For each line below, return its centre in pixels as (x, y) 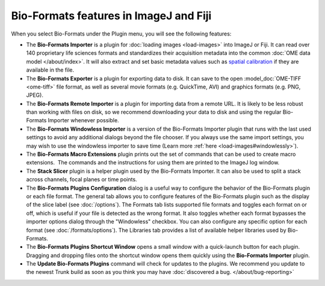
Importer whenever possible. (84, 120)
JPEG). (35, 95)
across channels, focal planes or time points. (82, 179)
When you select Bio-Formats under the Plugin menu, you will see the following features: (121, 34)
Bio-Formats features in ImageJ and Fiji (111, 16)
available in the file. (50, 70)
